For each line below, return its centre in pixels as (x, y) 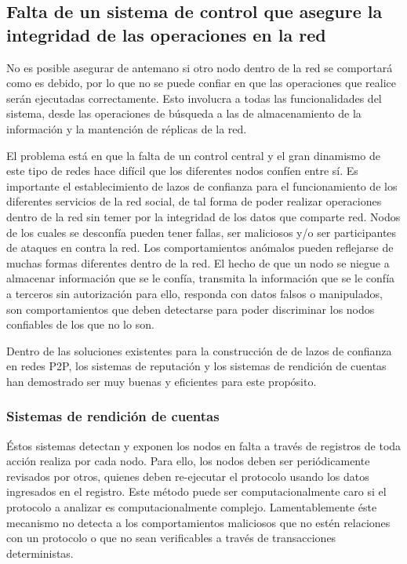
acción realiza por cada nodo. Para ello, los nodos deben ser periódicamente (188, 461)
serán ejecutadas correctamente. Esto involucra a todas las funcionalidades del (194, 98)
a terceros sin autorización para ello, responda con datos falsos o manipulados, (194, 293)
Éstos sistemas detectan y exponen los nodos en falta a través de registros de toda (204, 445)
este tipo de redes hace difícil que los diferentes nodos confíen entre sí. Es (182, 171)
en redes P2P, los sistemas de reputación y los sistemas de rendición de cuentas (196, 366)
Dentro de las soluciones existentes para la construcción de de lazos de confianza (199, 350)
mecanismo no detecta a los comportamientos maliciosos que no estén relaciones (198, 522)
